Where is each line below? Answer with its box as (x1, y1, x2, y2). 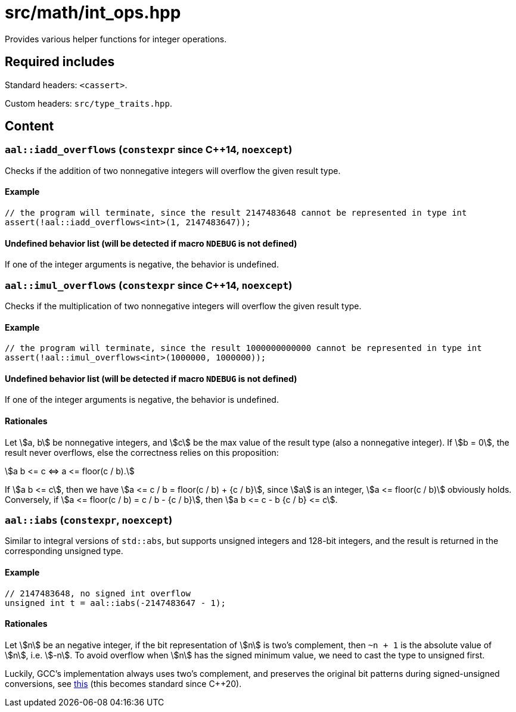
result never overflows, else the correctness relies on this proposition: (5, 447, 279, 458)
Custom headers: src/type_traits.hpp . (5, 98, 172, 108)
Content (5, 119, 54, 134)
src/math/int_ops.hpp (5, 2, 181, 23)
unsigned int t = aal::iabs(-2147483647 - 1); (5, 598, 226, 608)
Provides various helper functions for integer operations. (5, 33, 227, 44)
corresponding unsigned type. (5, 546, 123, 556)
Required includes (5, 54, 115, 70)
